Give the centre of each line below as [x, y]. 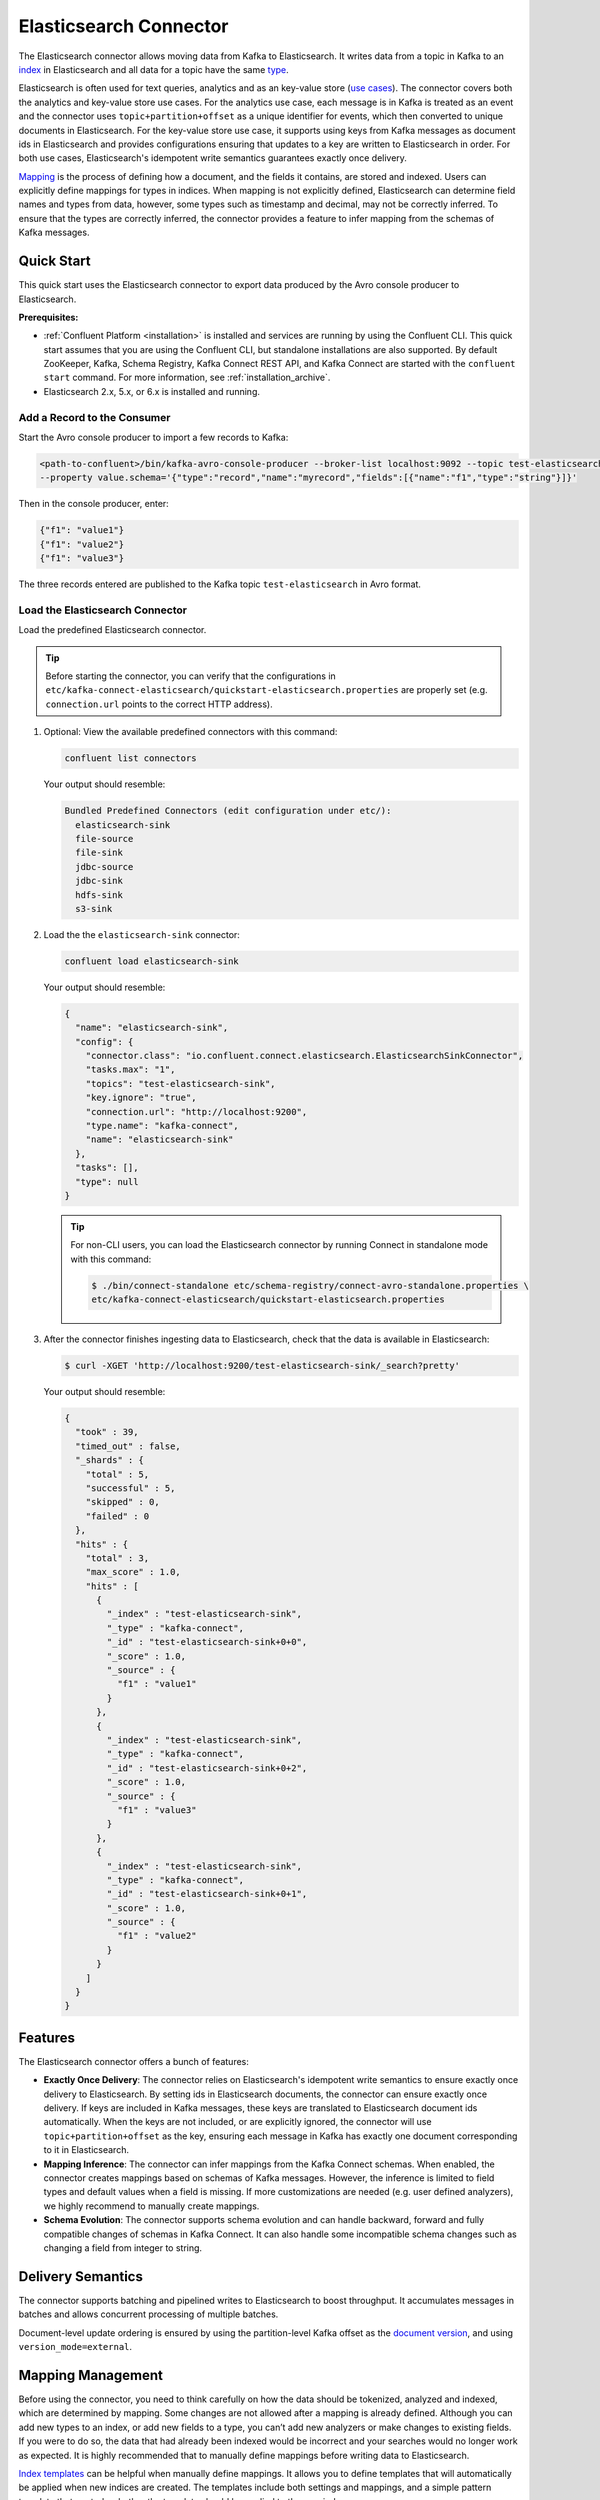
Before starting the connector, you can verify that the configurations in [191, 676]
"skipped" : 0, [122, 1502]
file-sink [99, 853]
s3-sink [94, 908]
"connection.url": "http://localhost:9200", [196, 1111]
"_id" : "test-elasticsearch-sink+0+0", [207, 1642]
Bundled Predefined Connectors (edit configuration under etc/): [228, 811]
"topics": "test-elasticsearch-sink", [180, 1083]
